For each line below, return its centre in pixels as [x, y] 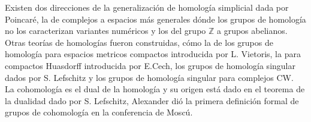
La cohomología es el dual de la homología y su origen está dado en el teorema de [155, 89]
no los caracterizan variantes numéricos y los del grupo [105, 31]
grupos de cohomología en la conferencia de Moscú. [99, 112]
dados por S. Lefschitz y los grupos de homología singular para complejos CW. [149, 77]
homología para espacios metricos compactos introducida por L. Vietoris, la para [153, 54]
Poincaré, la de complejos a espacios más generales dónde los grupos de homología [155, 19]
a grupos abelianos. [252, 31]
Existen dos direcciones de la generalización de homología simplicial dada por [147, 7]
